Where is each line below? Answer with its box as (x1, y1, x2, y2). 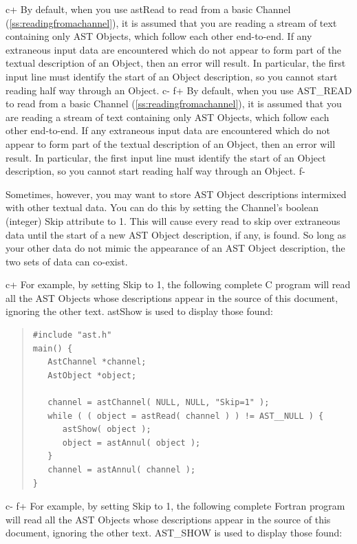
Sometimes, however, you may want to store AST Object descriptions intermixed (6, 186, 347, 201)
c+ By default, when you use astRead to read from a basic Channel (6, 2, 291, 16)
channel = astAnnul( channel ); (47, 465, 196, 475)
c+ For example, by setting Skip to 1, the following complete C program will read (6, 277, 351, 292)
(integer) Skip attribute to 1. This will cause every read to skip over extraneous (6, 213, 340, 228)
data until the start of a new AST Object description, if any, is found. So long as (6, 227, 347, 241)
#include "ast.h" (32, 330, 112, 340)
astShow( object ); (62, 424, 151, 435)
